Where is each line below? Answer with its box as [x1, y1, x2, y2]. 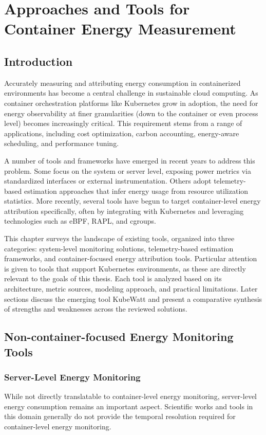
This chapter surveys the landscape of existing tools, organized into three [4, 233, 235, 244]
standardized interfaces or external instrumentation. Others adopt [4, 175, 212, 186]
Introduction [4, 53, 73, 69]
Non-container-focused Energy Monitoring [4, 329, 234, 345]
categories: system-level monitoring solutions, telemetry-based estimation [4, 243, 234, 253]
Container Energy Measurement [4, 18, 236, 39]
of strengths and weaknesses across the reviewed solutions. [4, 303, 187, 314]
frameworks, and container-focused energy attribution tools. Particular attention [4, 253, 257, 264]
